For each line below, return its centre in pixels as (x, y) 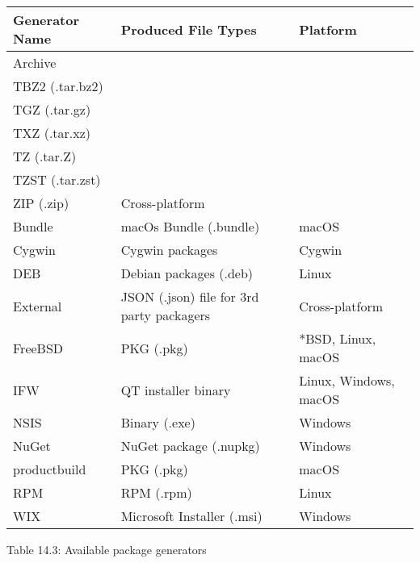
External (38, 306)
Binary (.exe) (158, 422)
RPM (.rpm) (156, 492)
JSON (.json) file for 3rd (190, 296)
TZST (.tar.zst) (57, 179)
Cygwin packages (169, 250)
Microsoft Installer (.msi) (191, 516)
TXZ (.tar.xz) (52, 133)
